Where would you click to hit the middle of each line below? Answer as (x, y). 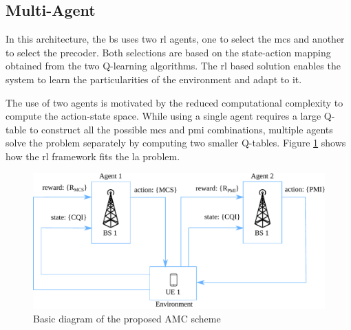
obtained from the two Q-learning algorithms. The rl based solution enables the (173, 66)
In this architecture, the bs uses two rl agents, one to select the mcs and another (175, 39)
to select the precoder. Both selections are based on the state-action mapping (168, 52)
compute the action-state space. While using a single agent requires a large (163, 116)
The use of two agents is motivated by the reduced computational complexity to (174, 102)
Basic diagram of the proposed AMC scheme (127, 319)
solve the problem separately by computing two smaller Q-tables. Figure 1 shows (176, 143)
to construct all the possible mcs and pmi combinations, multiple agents (181, 129)
